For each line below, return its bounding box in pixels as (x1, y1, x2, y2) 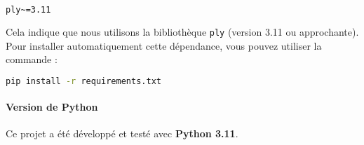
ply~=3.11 (6, 5, 51, 15)
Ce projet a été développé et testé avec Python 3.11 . (6, 126, 238, 141)
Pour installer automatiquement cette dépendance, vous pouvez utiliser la (6, 38, 322, 53)
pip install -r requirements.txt (6, 76, 161, 86)
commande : (6, 52, 58, 67)
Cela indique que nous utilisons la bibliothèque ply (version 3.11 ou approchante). (6, 24, 359, 39)
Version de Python (6, 99, 98, 114)
